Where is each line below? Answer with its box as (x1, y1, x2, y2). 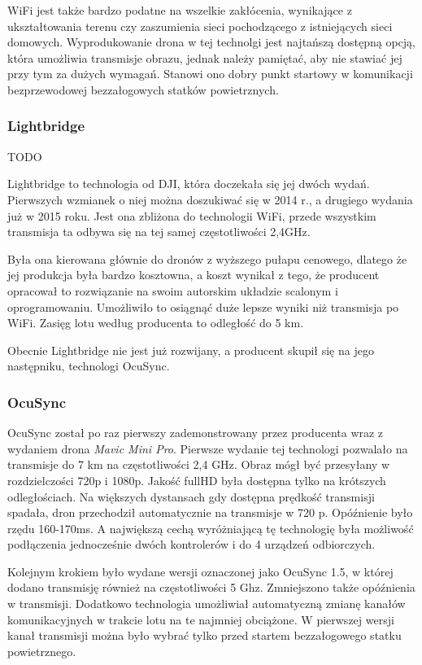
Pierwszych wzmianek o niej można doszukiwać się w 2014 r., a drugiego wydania (7, 190, 413, 208)
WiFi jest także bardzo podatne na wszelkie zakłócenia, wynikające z (7, 2, 352, 18)
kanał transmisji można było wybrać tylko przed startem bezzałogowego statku (7, 627, 402, 644)
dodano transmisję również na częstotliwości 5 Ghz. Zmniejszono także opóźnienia (7, 579, 415, 596)
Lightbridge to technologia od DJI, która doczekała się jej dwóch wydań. (7, 175, 370, 192)
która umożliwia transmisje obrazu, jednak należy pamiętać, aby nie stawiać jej (7, 49, 402, 66)
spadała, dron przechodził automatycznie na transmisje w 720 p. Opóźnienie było (7, 504, 413, 521)
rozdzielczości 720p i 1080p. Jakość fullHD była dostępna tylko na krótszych (7, 471, 386, 488)
